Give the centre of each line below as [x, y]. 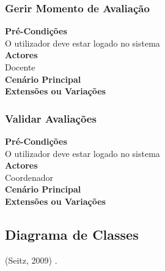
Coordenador [29, 177]
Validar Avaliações [51, 118]
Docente [20, 67]
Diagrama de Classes [72, 234]
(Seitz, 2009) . [31, 260]
